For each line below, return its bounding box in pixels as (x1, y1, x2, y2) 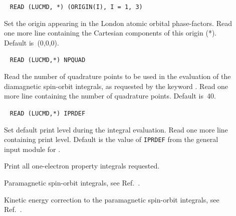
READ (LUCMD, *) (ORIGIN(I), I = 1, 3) (10, 3, 143, 10)
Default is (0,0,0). (4, 37, 59, 47)
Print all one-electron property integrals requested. (4, 160, 160, 171)
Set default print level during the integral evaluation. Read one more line (4, 124, 228, 134)
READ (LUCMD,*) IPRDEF (10, 109, 86, 117)
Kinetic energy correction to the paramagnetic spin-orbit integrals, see (4, 194, 219, 204)
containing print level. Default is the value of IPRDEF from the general (4, 134, 218, 144)
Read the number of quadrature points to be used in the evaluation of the (4, 71, 231, 81)
